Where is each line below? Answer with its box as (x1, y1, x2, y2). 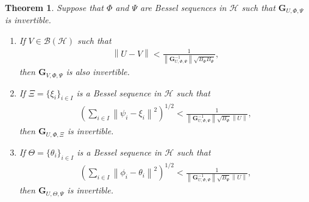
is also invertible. (66, 65, 130, 78)
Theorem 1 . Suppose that (5, 1, 104, 13)
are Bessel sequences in (140, 1, 227, 13)
